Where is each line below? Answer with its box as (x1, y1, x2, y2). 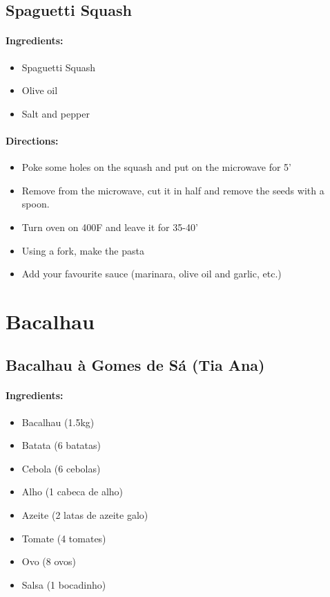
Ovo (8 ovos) (21, 554, 77, 569)
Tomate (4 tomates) (21, 531, 106, 545)
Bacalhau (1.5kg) (21, 414, 95, 429)
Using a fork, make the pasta (21, 243, 144, 257)
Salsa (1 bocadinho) (21, 577, 106, 591)
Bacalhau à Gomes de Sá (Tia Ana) (6, 354, 265, 376)
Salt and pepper (21, 106, 90, 120)
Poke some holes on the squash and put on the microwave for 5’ (21, 160, 292, 174)
